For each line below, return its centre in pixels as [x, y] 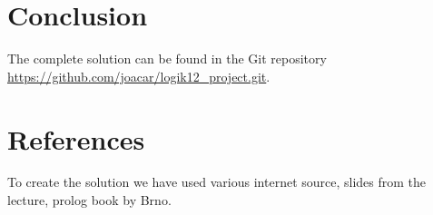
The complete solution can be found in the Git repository [167, 59]
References [76, 138]
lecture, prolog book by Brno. [89, 200]
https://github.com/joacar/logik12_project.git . [139, 76]
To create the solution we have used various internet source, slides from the [217, 182]
